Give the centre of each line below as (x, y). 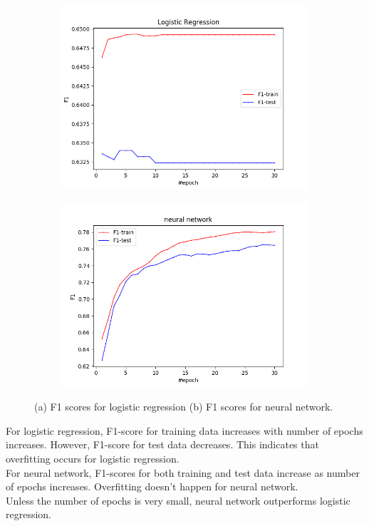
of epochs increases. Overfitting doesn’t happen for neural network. (152, 486)
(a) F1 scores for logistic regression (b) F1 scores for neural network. (184, 407)
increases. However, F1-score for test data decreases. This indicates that (162, 444)
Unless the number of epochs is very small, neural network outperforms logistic (178, 500)
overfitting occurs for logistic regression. (93, 458)
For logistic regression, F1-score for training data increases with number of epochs (184, 430)
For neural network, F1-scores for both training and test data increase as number (183, 472)
